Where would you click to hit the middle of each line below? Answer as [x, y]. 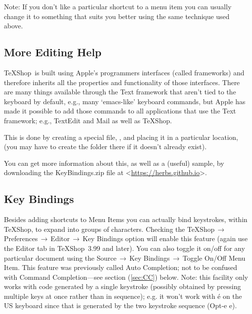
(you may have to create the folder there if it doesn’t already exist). [105, 146]
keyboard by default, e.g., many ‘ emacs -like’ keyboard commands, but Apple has [125, 101]
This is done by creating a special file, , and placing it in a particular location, [121, 137]
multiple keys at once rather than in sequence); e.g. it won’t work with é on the [123, 296]
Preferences [21, 238]
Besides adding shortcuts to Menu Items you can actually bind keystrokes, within [126, 219]
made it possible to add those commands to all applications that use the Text [120, 111]
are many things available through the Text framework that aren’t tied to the [120, 92]
